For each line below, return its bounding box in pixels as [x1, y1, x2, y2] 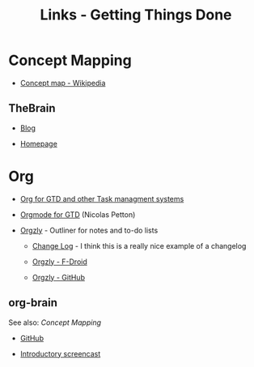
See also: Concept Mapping [8, 318, 101, 327]
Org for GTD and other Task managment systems [19, 194, 184, 203]
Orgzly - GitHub [32, 272, 85, 282]
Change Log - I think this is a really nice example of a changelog [32, 241, 247, 250]
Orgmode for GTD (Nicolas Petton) [19, 209, 136, 220]
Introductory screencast [19, 348, 101, 358]
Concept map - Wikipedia [19, 78, 106, 87]
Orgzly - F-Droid [32, 257, 87, 267]
